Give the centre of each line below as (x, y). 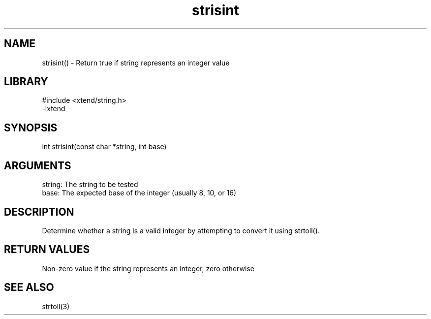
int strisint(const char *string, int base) (104, 147)
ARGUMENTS (38, 165)
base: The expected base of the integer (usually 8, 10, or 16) (139, 193)
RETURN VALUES (47, 250)
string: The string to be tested (90, 185)
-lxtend (54, 109)
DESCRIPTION (39, 212)
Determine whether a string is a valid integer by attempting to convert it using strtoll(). (181, 230)
